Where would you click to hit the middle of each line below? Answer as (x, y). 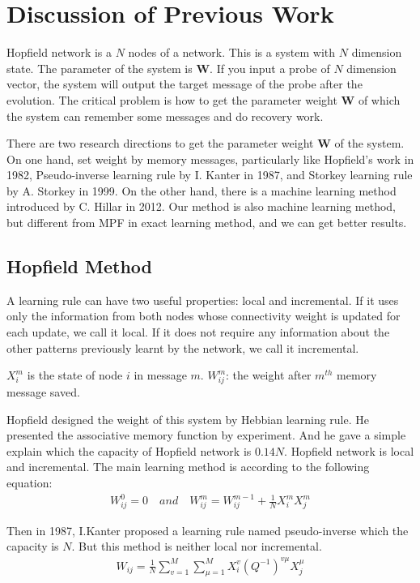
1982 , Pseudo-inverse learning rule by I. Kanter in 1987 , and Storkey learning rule (210, 175)
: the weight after (269, 375)
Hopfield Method (80, 266)
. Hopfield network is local (349, 450)
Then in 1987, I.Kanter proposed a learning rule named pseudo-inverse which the (208, 530)
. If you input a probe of (270, 68)
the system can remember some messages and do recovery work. (165, 116)
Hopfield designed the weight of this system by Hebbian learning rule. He (188, 419)
